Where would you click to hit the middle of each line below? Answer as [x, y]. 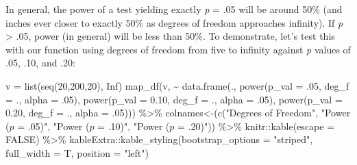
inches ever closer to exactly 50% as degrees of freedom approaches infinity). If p [174, 22]
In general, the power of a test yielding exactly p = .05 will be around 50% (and [174, 9]
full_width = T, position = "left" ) [77, 152]
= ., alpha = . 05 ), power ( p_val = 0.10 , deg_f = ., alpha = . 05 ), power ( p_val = [174, 99]
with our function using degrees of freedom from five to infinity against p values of [178, 49]
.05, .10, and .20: [40, 63]
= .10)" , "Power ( [134, 126]
